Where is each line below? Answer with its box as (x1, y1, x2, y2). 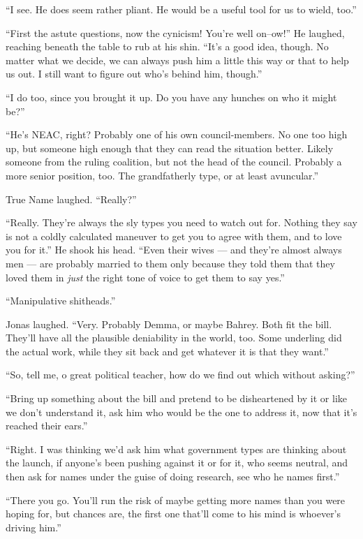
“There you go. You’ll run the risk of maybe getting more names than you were (6, 492, 346, 507)
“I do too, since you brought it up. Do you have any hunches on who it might (6, 89, 337, 104)
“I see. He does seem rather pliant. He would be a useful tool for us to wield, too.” (6, 2, 357, 16)
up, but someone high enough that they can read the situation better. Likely (6, 140, 334, 155)
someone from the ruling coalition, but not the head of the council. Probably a (6, 154, 342, 169)
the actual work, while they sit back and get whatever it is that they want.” (6, 344, 329, 358)
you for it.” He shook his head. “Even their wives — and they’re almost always (6, 242, 342, 257)
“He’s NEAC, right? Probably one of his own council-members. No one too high (6, 127, 348, 142)
